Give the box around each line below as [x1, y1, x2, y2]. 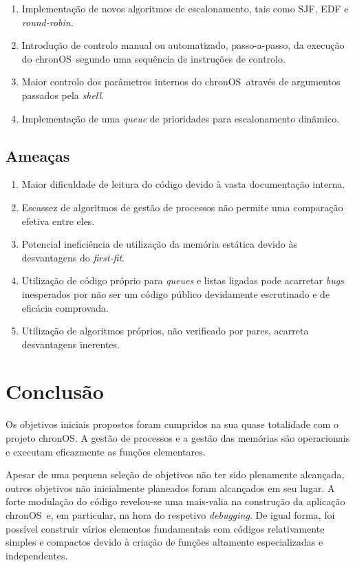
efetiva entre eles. [21, 213, 95, 228]
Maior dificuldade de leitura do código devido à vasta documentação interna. [21, 177, 345, 191]
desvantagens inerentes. [21, 336, 120, 351]
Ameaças [6, 145, 70, 166]
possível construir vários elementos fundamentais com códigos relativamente [6, 521, 325, 535]
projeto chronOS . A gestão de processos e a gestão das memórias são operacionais [6, 431, 350, 445]
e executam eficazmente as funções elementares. [6, 444, 206, 458]
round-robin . [21, 14, 74, 29]
